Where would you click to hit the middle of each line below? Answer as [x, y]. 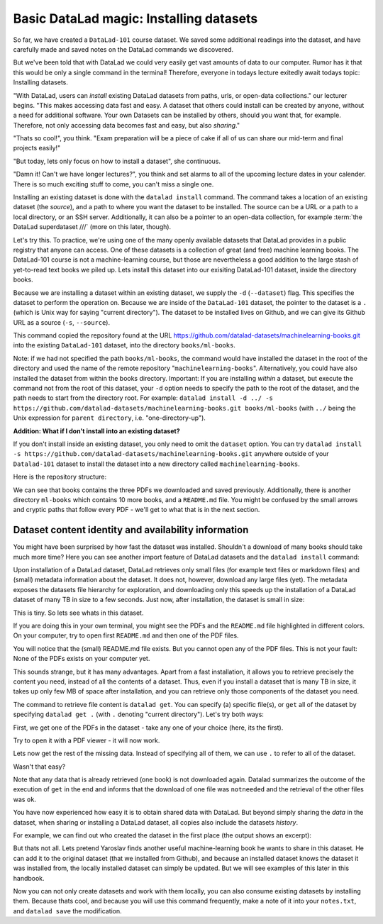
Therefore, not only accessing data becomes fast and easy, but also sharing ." [127, 125]
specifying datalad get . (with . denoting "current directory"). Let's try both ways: [138, 714]
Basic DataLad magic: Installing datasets [135, 18]
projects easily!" [37, 148]
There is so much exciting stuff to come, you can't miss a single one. [113, 184]
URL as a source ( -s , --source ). [61, 322]
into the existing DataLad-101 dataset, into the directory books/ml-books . [124, 345]
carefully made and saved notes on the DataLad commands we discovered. [123, 49]
